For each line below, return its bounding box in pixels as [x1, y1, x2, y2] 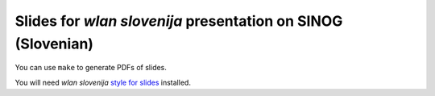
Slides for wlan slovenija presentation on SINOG [14, 12, 343, 30]
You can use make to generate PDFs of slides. [14, 63, 167, 73]
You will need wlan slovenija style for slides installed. [14, 77, 191, 87]
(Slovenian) [14, 35, 94, 52]
